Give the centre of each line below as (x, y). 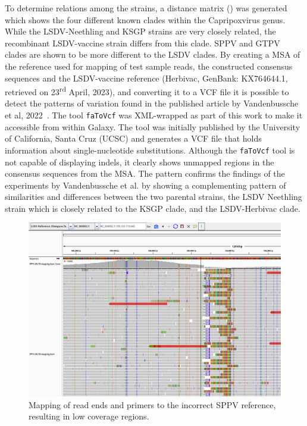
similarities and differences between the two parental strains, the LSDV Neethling (153, 197)
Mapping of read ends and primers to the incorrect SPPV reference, (152, 404)
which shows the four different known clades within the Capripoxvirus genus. (145, 19)
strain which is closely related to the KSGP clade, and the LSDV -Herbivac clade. (153, 208)
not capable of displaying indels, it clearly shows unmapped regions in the (140, 162)
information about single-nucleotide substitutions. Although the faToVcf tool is (150, 150)
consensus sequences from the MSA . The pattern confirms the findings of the (145, 173)
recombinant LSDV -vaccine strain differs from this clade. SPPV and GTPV (142, 43)
